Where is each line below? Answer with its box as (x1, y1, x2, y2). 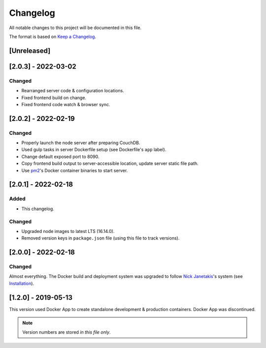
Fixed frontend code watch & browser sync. (21, 101, 110, 107)
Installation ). (9, 280, 34, 286)
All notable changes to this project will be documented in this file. (9, 25, 142, 31)
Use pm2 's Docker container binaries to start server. (21, 167, 128, 173)
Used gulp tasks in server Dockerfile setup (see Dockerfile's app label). (21, 147, 166, 153)
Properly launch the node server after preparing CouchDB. (21, 140, 140, 146)
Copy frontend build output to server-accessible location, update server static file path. (21, 160, 199, 166)
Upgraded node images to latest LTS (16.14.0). (21, 228, 115, 234)
